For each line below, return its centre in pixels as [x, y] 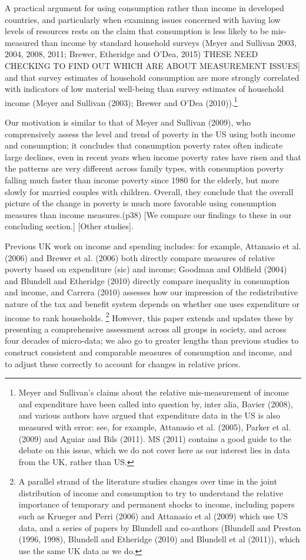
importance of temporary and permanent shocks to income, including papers [157, 504]
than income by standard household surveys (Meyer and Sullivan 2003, [169, 42]
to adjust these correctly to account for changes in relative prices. [123, 363]
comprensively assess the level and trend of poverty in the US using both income [150, 134]
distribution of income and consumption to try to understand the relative [151, 493]
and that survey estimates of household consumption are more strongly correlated [152, 77]
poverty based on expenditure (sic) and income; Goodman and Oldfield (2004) [146, 269]
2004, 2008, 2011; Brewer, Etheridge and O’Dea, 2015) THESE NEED [132, 54]
